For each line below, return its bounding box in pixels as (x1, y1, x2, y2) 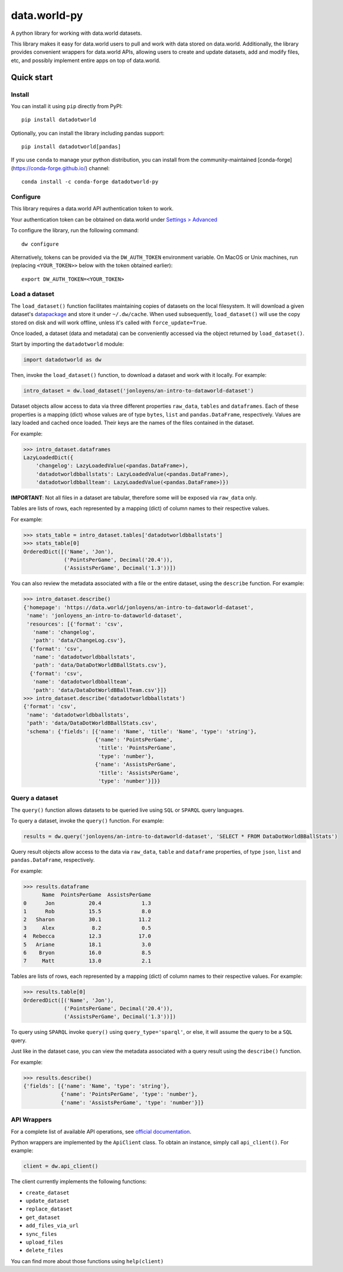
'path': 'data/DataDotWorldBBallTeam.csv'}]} (32, 687, 167, 694)
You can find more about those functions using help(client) (11, 1257, 164, 1264)
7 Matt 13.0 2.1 (23, 958, 152, 964)
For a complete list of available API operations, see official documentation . (11, 1128, 192, 1135)
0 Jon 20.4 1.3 (23, 900, 152, 906)
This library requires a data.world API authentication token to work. (11, 205, 174, 212)
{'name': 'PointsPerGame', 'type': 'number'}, (60, 1091, 198, 1098)
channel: (89, 164, 110, 171)
